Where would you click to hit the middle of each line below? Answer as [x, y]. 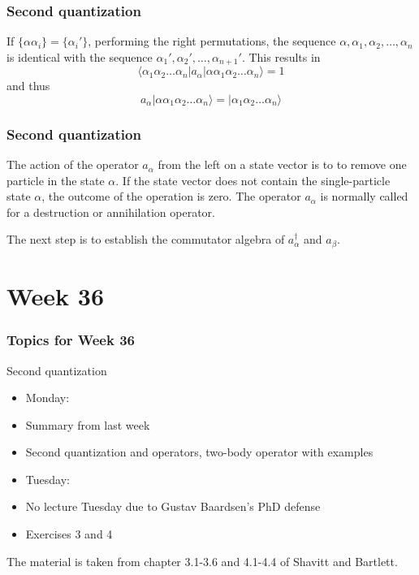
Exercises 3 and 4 [69, 534]
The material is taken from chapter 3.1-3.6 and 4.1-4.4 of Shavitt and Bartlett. [202, 561]
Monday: [48, 398]
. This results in [281, 56]
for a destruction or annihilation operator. [111, 212]
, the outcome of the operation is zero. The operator [171, 196]
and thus [28, 86]
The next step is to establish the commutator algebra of [146, 239]
